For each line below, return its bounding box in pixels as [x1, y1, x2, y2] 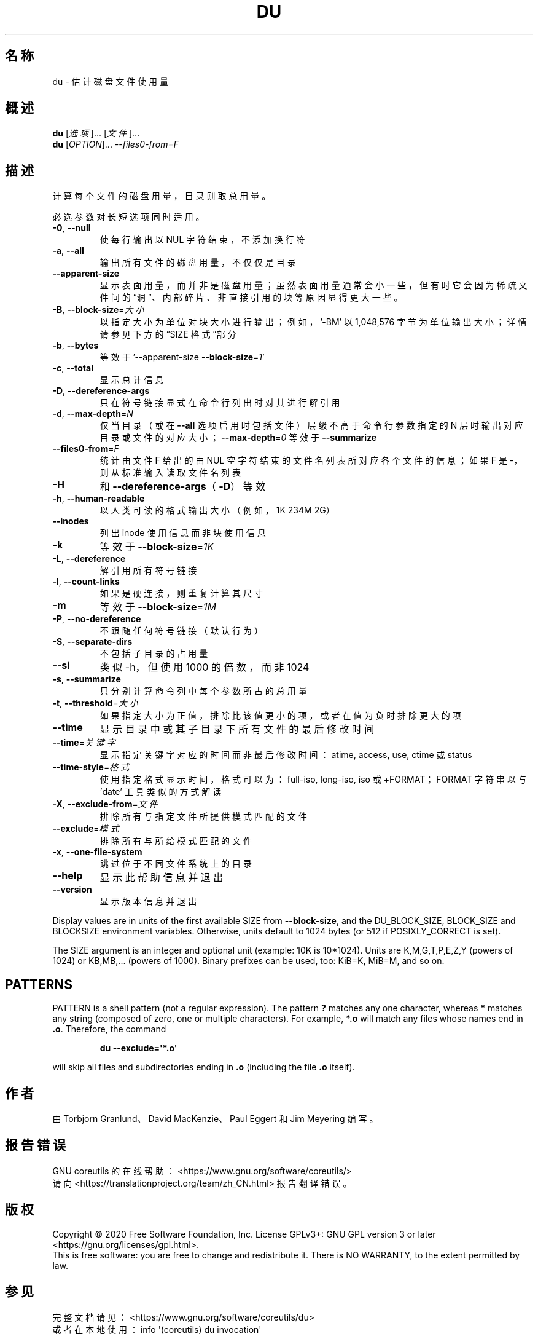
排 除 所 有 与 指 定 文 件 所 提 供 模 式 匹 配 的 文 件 [99, 811, 307, 822]
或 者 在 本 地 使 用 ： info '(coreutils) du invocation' [52, 1324, 262, 1335]
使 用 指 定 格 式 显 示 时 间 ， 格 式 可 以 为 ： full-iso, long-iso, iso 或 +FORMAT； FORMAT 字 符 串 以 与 [99, 774, 527, 785]
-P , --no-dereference [52, 614, 141, 625]
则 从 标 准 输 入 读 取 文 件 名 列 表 [99, 467, 241, 478]
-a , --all [52, 245, 84, 256]
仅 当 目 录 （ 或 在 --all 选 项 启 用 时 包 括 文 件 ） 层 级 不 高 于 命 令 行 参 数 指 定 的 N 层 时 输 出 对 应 [99, 420, 523, 431]
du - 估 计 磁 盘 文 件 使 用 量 [52, 76, 169, 87]
